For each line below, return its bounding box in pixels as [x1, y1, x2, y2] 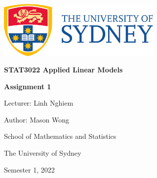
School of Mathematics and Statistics [4, 131, 117, 141]
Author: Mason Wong [4, 114, 69, 124]
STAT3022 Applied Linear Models [4, 64, 123, 75]
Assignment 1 [4, 81, 51, 91]
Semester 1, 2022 [4, 164, 55, 175]
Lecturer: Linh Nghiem [4, 98, 74, 108]
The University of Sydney [4, 148, 81, 158]
